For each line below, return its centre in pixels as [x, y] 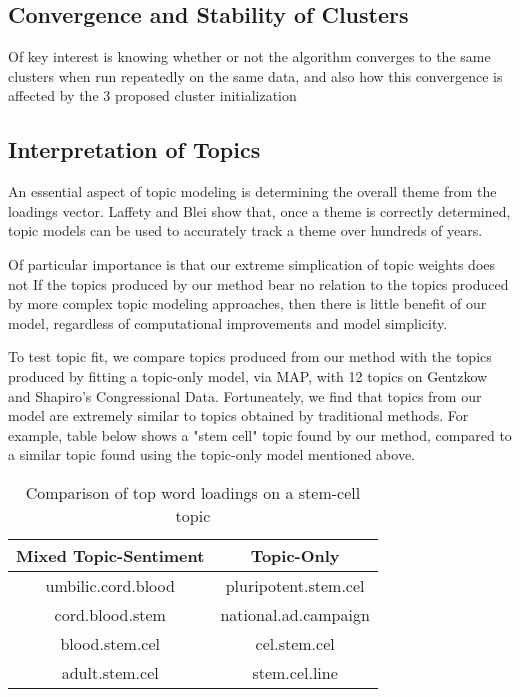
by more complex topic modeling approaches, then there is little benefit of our [247, 303]
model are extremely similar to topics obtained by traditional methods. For [238, 415]
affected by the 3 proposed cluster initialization [152, 95]
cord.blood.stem [110, 614]
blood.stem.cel [110, 643]
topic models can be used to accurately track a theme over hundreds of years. [245, 230]
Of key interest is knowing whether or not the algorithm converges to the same [249, 56]
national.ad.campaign [295, 614]
